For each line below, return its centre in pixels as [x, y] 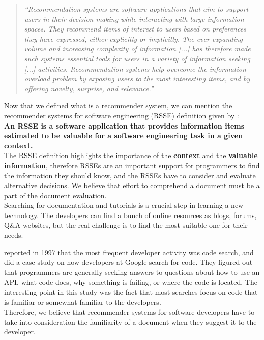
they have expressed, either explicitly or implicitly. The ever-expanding [134, 38]
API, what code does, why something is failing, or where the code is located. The [131, 282]
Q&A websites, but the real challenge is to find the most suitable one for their [126, 225]
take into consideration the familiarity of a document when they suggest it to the [130, 321]
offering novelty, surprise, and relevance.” [89, 88]
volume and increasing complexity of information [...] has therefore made [137, 49]
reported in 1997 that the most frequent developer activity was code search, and [129, 252]
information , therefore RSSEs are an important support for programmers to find [132, 165]
